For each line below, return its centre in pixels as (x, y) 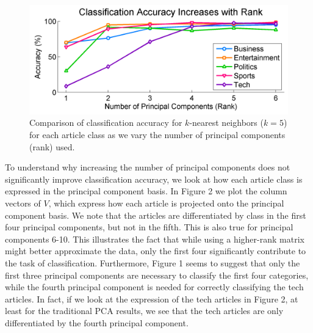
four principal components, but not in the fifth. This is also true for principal (149, 227)
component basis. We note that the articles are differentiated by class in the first (156, 215)
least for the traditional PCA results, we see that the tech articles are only (144, 311)
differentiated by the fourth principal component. (97, 322)
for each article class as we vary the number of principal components (157, 135)
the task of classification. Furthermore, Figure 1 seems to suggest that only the (153, 263)
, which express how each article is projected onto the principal (166, 203)
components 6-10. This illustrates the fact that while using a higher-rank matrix (155, 239)
